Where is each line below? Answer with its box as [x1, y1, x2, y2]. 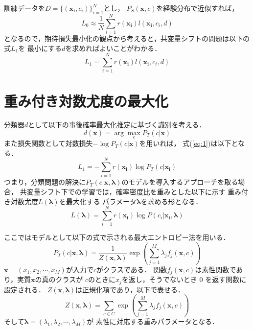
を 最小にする [18, 43, 62, 53]
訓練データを [4, 3, 45, 13]
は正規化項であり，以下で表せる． [75, 284, 184, 294]
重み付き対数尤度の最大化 [4, 91, 169, 111]
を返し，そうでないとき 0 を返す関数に [121, 274, 247, 284]
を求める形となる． [140, 196, 203, 206]
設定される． [4, 284, 45, 294]
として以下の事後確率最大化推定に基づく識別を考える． [28, 119, 206, 130]
